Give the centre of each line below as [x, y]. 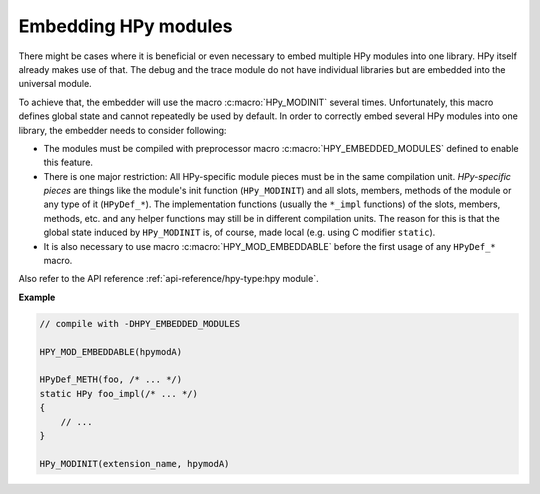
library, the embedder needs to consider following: [122, 130]
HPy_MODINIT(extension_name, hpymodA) [134, 463]
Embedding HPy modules [125, 26]
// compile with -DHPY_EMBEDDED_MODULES [139, 323]
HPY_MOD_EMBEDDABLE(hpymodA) [111, 351]
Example [37, 297]
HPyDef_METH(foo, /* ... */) [111, 379]
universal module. [55, 84]
